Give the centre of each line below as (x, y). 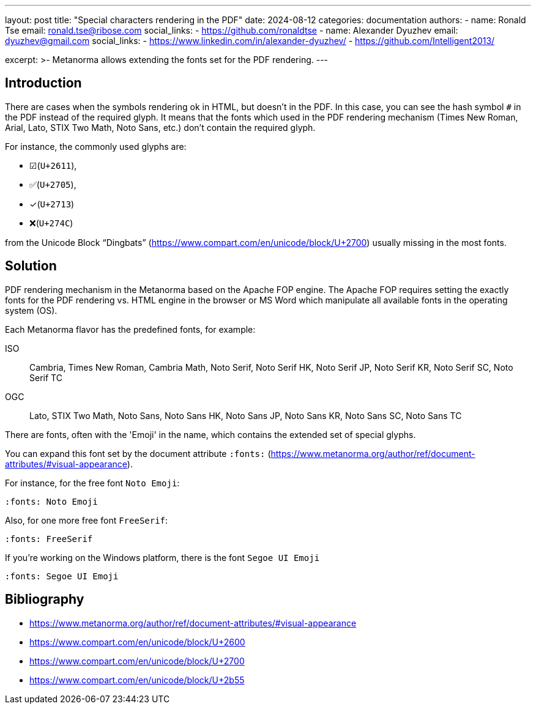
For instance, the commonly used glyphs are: (96, 146)
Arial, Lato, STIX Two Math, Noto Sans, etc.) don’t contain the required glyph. (160, 127)
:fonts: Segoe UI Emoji (62, 576)
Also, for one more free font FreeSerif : (87, 520)
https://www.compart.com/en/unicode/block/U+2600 (137, 642)
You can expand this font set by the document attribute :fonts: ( (138, 453)
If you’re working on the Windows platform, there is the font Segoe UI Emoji (162, 557)
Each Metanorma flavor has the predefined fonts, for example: (130, 329)
